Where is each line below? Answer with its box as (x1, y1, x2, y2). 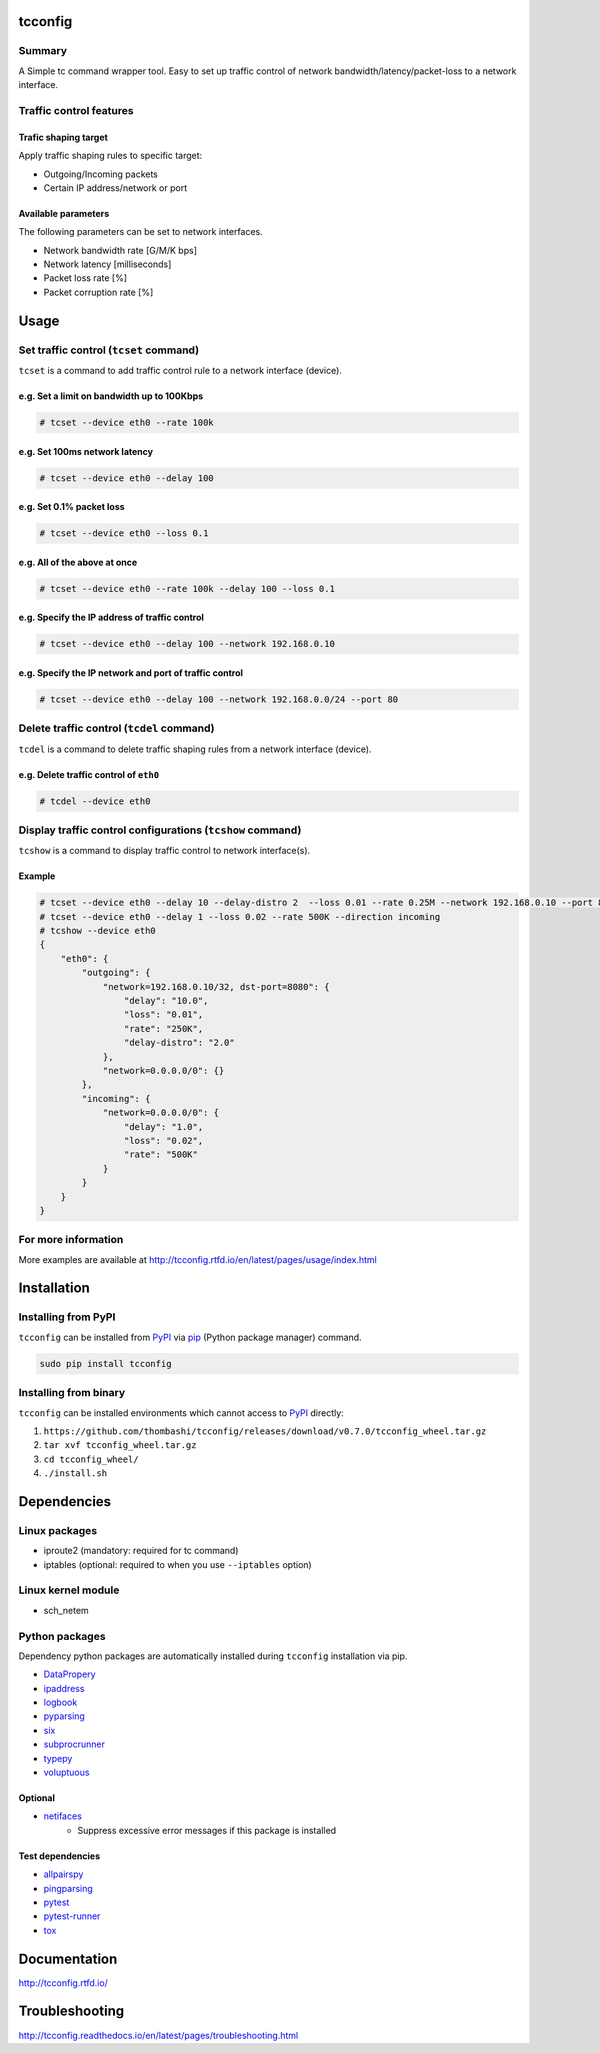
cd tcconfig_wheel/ (43, 1453, 139, 1465)
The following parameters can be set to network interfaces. (18, 226, 264, 238)
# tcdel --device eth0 (39, 795, 151, 807)
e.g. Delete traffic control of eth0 (18, 768, 160, 780)
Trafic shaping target (18, 131, 109, 143)
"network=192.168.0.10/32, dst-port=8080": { (102, 981, 330, 992)
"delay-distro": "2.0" (123, 1037, 235, 1049)
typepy (43, 1752, 73, 1764)
